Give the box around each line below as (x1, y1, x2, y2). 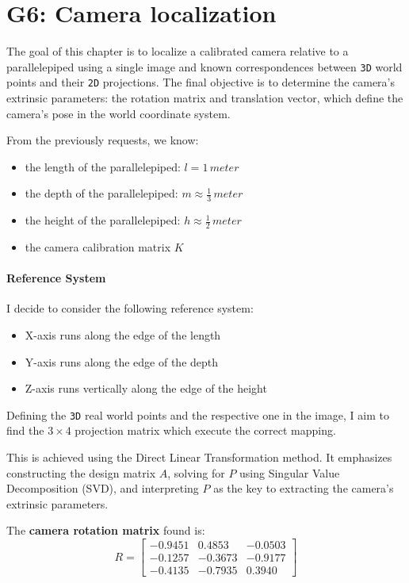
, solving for (167, 464, 225, 481)
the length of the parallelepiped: (25, 158, 181, 175)
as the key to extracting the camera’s (213, 480, 394, 497)
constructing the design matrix (6, 464, 156, 481)
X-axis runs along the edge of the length (25, 327, 221, 343)
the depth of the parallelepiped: (25, 185, 178, 201)
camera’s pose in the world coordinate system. (6, 105, 231, 121)
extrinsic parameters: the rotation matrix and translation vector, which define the (6, 90, 403, 106)
